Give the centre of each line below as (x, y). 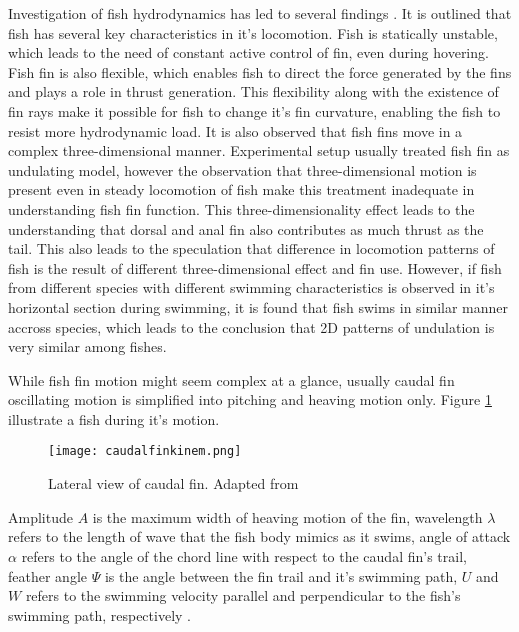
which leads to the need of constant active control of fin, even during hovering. (248, 52)
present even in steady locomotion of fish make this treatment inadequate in (241, 189)
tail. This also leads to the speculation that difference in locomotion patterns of (251, 248)
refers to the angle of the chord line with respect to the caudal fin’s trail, (244, 555)
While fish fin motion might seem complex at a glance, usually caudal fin (231, 379)
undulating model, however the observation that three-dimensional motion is (242, 169)
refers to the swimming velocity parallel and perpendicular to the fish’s (243, 595)
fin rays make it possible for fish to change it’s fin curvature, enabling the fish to (254, 110)
